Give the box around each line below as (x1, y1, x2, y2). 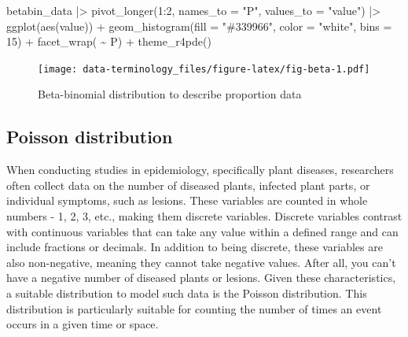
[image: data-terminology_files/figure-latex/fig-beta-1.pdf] (38, 63, 370, 75)
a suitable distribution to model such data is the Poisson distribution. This (6, 284, 367, 301)
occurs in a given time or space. (6, 316, 159, 332)
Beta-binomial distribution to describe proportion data (38, 86, 302, 102)
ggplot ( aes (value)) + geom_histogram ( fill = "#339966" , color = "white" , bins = (6, 17, 392, 34)
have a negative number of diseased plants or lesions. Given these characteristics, (6, 269, 396, 286)
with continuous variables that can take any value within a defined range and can (6, 223, 399, 239)
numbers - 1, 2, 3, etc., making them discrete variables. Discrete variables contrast (6, 208, 402, 224)
